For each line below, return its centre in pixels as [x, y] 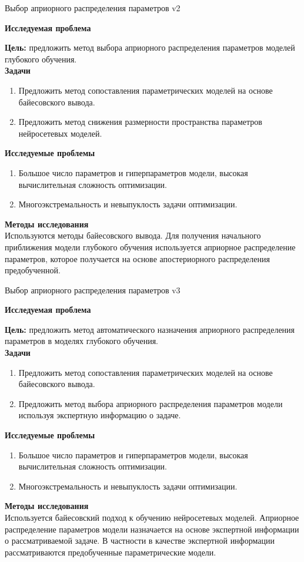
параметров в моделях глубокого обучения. [81, 341]
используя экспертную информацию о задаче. [100, 415]
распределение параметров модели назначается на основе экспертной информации [152, 529]
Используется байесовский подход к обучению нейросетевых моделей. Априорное [152, 517]
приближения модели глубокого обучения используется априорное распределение [150, 247]
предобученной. [33, 270]
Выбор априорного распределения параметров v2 [93, 8]
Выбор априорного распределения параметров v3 [93, 290]
